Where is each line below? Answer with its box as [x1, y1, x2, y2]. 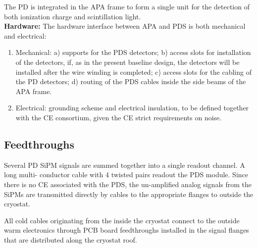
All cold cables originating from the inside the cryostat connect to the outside [4, 215, 240, 225]
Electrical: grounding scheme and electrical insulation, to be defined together [15, 102, 249, 113]
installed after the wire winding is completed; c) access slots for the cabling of [15, 66, 252, 77]
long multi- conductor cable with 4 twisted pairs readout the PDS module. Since [4, 169, 249, 180]
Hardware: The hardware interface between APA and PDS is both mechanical [4, 21, 246, 31]
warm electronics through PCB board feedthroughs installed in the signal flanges [4, 225, 249, 235]
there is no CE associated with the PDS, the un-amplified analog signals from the [4, 179, 252, 189]
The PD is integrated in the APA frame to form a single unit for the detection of [4, 1, 250, 11]
